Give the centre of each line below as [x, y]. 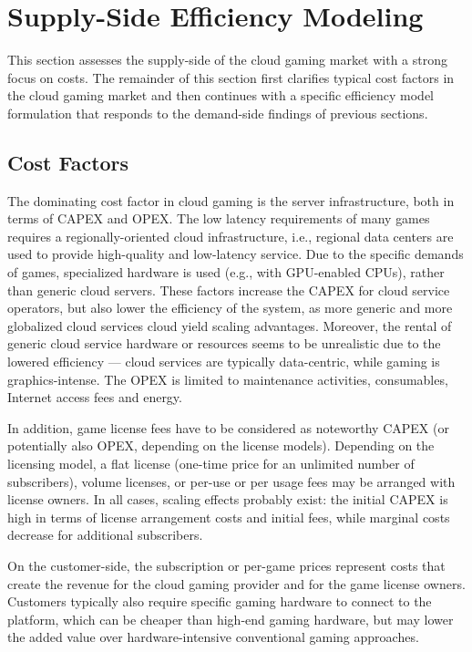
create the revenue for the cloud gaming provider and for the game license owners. [236, 583]
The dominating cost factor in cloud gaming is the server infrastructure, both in [231, 200]
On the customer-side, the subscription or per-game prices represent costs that [226, 565]
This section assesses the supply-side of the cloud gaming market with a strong [228, 60]
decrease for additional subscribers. [105, 535]
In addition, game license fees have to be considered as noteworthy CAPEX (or [228, 427]
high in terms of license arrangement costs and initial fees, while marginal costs [229, 517]
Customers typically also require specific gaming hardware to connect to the [220, 601]
